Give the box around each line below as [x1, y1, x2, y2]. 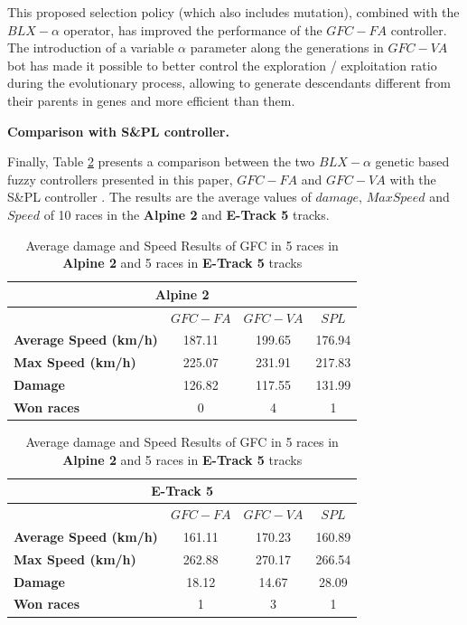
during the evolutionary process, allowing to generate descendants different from [7, 73, 451, 92]
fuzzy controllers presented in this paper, [7, 169, 233, 188]
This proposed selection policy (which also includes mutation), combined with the [7, 3, 460, 21]
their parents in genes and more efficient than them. [7, 90, 295, 109]
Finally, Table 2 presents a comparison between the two [7, 152, 315, 171]
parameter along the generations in [190, 38, 384, 57]
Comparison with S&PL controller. [7, 121, 229, 140]
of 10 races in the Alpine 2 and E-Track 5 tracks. [43, 204, 330, 223]
